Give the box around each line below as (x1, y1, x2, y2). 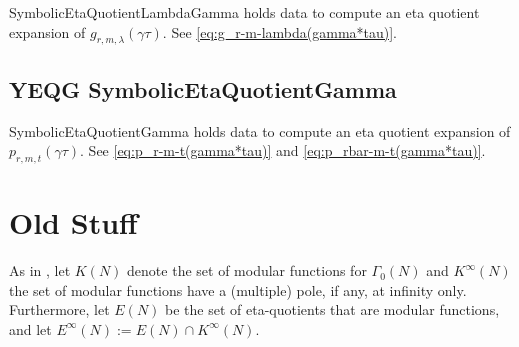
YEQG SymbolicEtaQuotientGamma (9, 73, 397, 104)
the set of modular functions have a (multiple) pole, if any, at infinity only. (9, 279, 467, 300)
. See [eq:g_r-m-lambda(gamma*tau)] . (162, 21, 398, 42)
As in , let (9, 260, 71, 281)
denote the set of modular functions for (127, 260, 367, 281)
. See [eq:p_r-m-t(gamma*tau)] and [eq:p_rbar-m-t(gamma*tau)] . (80, 140, 486, 161)
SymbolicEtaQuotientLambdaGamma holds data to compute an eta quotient (9, 2, 480, 22)
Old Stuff (9, 202, 138, 243)
